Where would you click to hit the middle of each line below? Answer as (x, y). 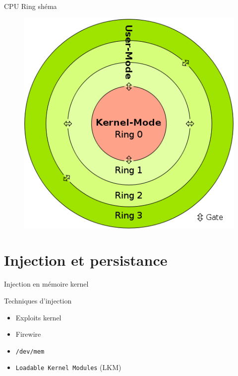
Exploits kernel (38, 317)
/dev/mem (30, 351)
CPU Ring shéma (30, 6)
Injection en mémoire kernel (46, 284)
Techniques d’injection (38, 300)
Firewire (28, 334)
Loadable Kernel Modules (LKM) (68, 367)
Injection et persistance (86, 260)
